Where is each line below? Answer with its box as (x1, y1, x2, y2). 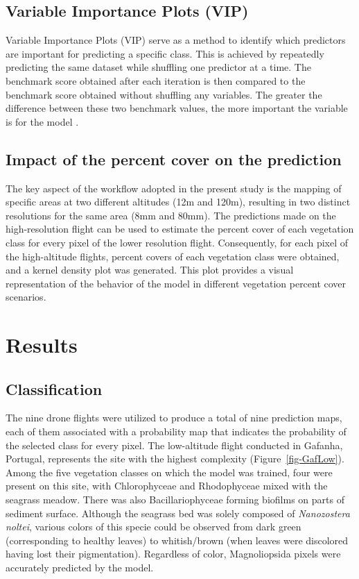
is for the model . (6, 114, 79, 128)
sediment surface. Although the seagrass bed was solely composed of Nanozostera (6, 505, 350, 520)
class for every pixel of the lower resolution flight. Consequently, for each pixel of (6, 235, 349, 249)
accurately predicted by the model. (6, 560, 154, 575)
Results (6, 330, 78, 359)
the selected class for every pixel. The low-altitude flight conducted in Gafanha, (6, 437, 343, 452)
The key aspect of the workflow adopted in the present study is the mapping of (6, 181, 342, 195)
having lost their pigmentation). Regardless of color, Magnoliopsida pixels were (6, 546, 341, 561)
